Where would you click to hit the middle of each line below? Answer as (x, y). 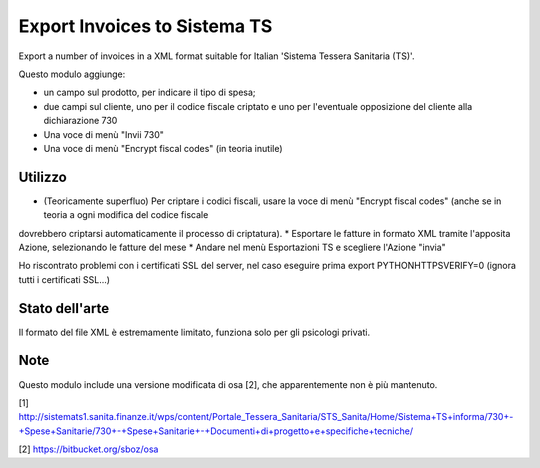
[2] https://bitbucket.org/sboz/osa (88, 449)
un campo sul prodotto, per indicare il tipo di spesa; (149, 92)
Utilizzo (42, 176)
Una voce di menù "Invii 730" (104, 134)
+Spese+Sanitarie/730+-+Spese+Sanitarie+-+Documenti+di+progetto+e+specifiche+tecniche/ (216, 431)
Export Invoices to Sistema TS (145, 26)
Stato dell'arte (64, 308)
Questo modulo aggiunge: (72, 74)
